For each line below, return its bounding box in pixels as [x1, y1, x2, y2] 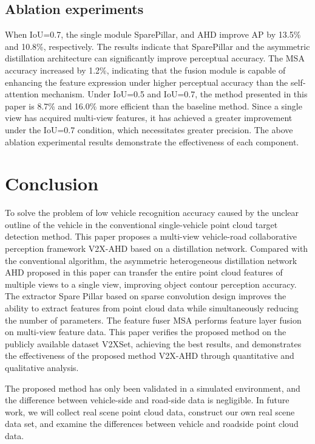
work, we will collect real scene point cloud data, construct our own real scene [5, 405, 295, 418]
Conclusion [5, 171, 99, 196]
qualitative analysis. [5, 361, 79, 373]
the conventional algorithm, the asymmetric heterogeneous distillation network [5, 254, 297, 266]
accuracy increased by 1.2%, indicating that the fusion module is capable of [5, 63, 286, 76]
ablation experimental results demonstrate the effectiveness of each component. [5, 135, 299, 148]
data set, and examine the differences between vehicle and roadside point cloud [5, 417, 299, 430]
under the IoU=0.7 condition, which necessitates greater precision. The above [5, 123, 293, 136]
